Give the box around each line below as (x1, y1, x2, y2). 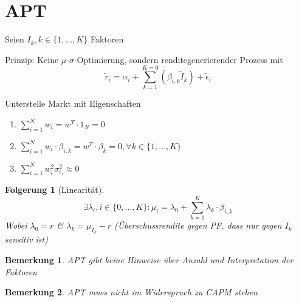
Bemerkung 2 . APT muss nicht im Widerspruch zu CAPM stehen (5, 286, 258, 298)
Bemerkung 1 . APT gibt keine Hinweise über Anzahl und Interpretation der (5, 253, 294, 266)
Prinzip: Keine (5, 53, 59, 65)
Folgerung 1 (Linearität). (5, 183, 105, 196)
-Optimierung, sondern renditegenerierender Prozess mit (74, 53, 283, 65)
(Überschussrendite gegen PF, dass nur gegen (114, 219, 282, 232)
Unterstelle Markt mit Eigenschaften (5, 97, 141, 110)
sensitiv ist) (5, 233, 48, 246)
